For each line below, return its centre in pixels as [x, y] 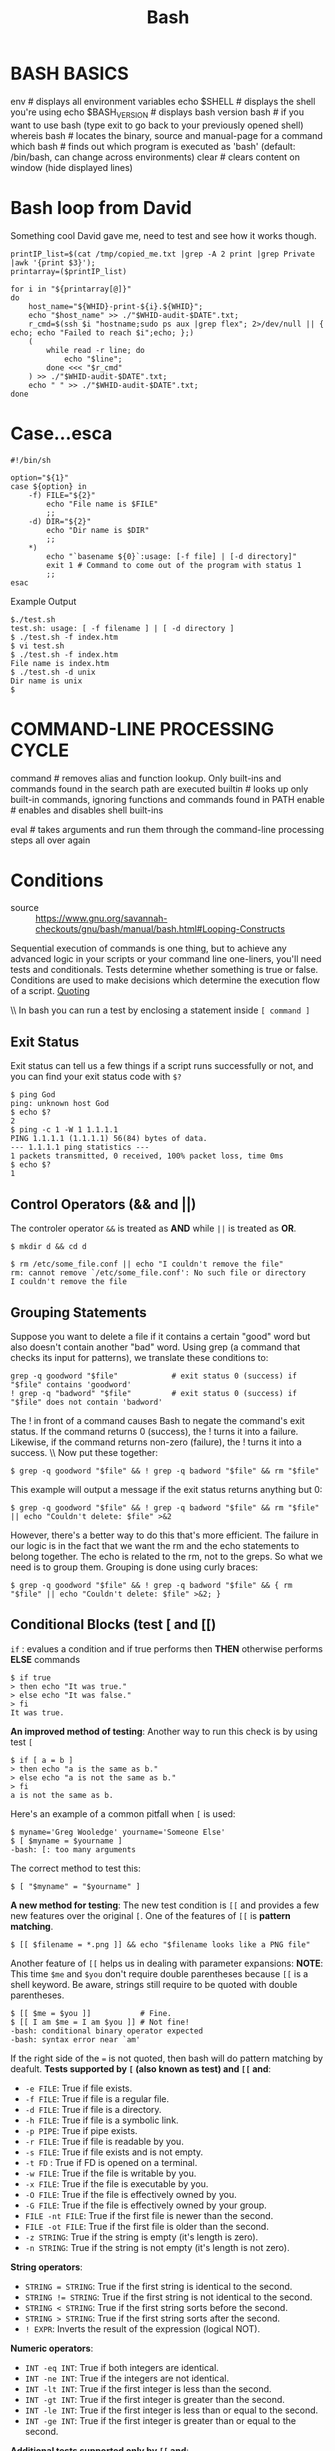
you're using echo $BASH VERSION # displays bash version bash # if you [157, 113]
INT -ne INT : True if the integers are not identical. [127, 2378]
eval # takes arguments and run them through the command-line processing [167, 829]
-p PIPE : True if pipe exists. [81, 2130]
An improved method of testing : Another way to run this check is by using [164, 1731]
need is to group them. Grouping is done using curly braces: [134, 1567]
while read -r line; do [95, 350]
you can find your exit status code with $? [96, 1077]
